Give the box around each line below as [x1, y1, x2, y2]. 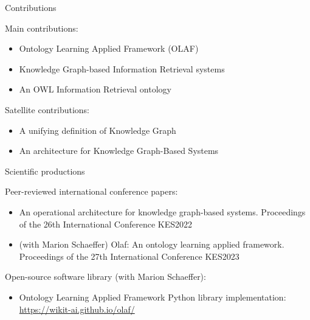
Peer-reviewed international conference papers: [5, 185, 178, 198]
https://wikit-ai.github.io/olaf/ [19, 302, 135, 315]
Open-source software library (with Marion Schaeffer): [5, 270, 206, 283]
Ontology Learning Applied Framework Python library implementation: [19, 290, 286, 303]
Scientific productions [5, 164, 85, 177]
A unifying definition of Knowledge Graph [19, 123, 176, 136]
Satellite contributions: [5, 103, 89, 116]
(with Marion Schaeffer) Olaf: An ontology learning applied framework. [19, 238, 284, 251]
